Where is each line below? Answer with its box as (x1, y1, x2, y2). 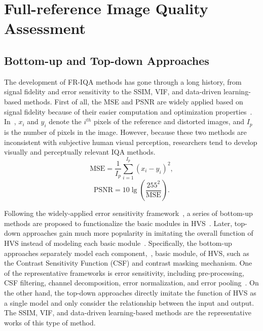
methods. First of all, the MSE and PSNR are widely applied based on (23, 96, 243, 106)
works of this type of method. (4, 317, 96, 327)
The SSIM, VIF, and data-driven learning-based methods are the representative (4, 307, 251, 318)
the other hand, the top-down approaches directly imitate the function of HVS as (4, 287, 256, 298)
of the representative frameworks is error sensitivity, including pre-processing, (4, 267, 244, 278)
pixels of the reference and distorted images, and (93, 116, 244, 127)
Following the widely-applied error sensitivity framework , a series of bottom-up (4, 208, 253, 218)
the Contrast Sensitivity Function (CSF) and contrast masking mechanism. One (4, 258, 252, 268)
